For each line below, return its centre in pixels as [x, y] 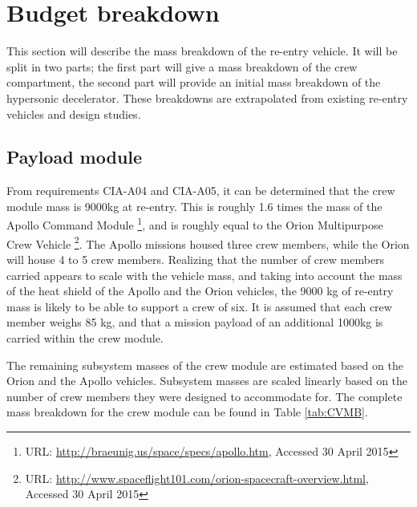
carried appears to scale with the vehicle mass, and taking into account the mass [204, 275]
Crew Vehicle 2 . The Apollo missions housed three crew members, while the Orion [208, 242]
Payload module [75, 157]
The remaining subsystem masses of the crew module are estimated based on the [205, 365]
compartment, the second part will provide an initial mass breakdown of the [194, 82]
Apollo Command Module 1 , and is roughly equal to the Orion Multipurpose [195, 224]
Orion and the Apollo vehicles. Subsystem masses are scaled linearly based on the [207, 381]
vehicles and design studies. [74, 114]
